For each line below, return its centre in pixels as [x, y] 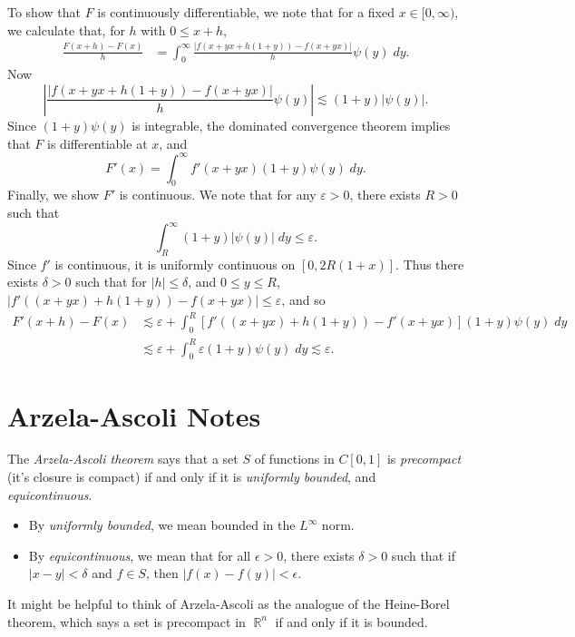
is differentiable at [97, 143]
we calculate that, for [66, 29]
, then [162, 573]
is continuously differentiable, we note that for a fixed [246, 12]
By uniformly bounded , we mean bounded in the [162, 525]
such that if [423, 555]
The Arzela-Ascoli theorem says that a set [123, 459]
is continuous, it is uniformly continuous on [175, 264]
